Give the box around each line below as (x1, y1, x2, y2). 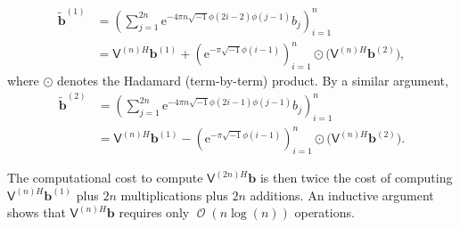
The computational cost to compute (7, 168, 203, 187)
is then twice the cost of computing (259, 168, 453, 187)
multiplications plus (120, 185, 228, 204)
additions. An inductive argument (250, 185, 434, 204)
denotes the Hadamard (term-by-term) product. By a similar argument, (57, 70, 448, 89)
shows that (7, 203, 66, 222)
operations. (294, 203, 355, 222)
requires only (119, 203, 190, 222)
